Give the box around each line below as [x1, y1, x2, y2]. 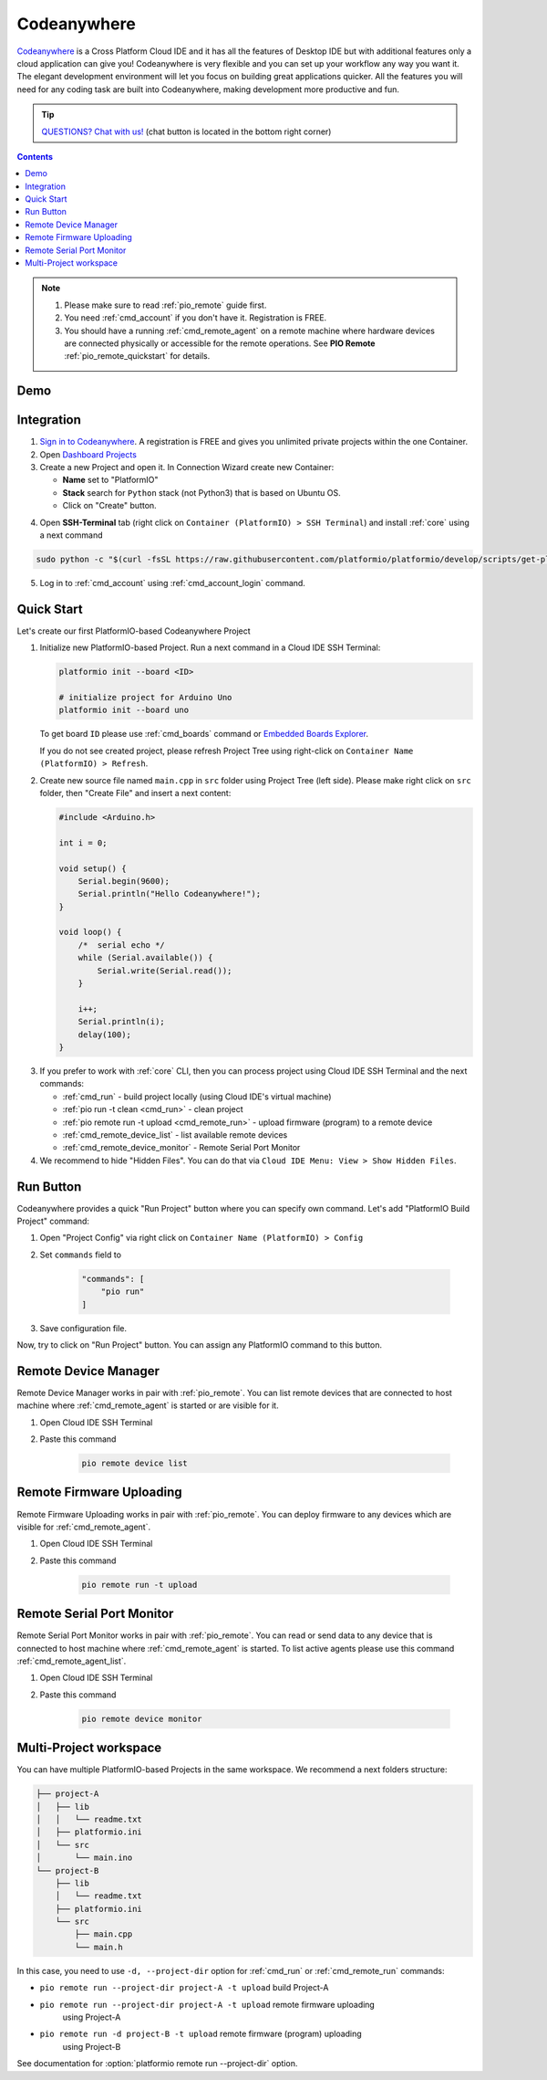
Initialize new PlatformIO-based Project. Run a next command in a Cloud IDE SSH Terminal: [39, 642, 381, 653]
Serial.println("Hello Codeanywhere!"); [77, 888, 262, 899]
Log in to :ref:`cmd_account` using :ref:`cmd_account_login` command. [39, 577, 305, 588]
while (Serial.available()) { [77, 952, 213, 963]
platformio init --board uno [58, 705, 190, 716]
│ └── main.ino [36, 1853, 133, 1863]
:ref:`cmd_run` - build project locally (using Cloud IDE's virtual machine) [62, 1091, 332, 1102]
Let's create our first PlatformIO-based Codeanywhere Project [16, 625, 251, 636]
